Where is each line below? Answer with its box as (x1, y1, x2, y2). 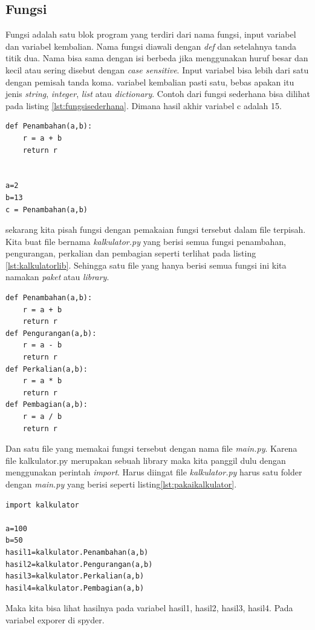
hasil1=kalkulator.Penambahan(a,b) (5, 548, 149, 557)
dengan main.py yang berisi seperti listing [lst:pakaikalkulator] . (5, 477, 237, 490)
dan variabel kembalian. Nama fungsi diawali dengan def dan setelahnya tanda (5, 39, 296, 52)
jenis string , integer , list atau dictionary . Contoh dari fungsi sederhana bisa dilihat (5, 87, 310, 100)
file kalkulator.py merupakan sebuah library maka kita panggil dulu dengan (5, 454, 286, 466)
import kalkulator (5, 500, 79, 509)
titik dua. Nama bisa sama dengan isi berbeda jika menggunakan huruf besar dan (5, 52, 308, 64)
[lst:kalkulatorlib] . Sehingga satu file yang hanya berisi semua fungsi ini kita (5, 258, 287, 271)
